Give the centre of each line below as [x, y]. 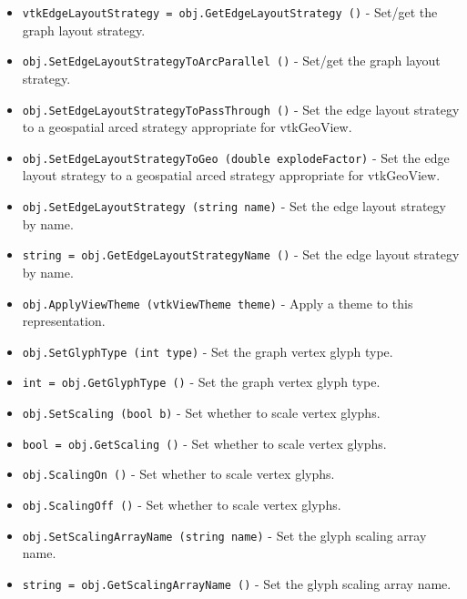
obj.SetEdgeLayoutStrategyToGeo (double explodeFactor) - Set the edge [236, 157]
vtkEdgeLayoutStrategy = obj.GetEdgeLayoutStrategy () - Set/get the [230, 12]
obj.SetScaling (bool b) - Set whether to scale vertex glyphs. [201, 413]
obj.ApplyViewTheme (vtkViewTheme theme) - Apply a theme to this [218, 303]
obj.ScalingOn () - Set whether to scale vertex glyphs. [178, 474]
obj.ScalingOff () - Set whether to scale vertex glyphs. [182, 505]
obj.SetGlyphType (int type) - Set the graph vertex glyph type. [208, 351]
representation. [64, 321]
